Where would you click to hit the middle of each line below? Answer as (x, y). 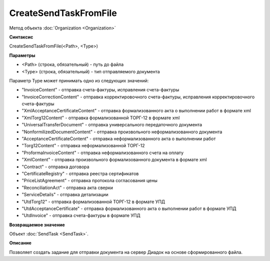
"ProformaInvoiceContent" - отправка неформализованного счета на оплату (103, 153)
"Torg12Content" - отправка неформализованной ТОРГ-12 (83, 146)
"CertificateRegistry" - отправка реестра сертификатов (80, 173)
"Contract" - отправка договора (55, 167)
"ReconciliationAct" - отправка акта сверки (67, 188)
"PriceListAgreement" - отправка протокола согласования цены (89, 181)
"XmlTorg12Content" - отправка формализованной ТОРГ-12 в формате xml (101, 118)
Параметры (22, 55)
